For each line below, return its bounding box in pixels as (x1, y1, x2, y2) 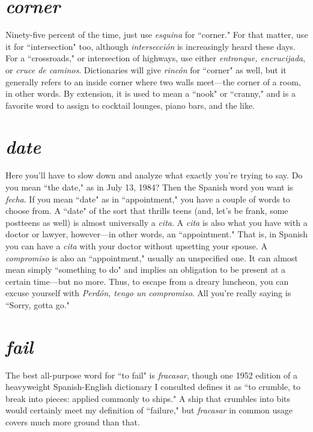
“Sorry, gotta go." (5, 298, 70, 311)
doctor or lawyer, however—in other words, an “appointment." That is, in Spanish (5, 228, 308, 240)
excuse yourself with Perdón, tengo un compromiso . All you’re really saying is (5, 287, 291, 299)
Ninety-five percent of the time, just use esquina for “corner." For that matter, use (5, 28, 308, 41)
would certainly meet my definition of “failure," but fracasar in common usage (5, 404, 293, 416)
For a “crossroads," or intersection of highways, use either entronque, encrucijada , (5, 52, 306, 64)
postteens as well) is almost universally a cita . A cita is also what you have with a (5, 216, 308, 228)
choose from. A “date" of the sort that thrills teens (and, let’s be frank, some (5, 204, 288, 217)
